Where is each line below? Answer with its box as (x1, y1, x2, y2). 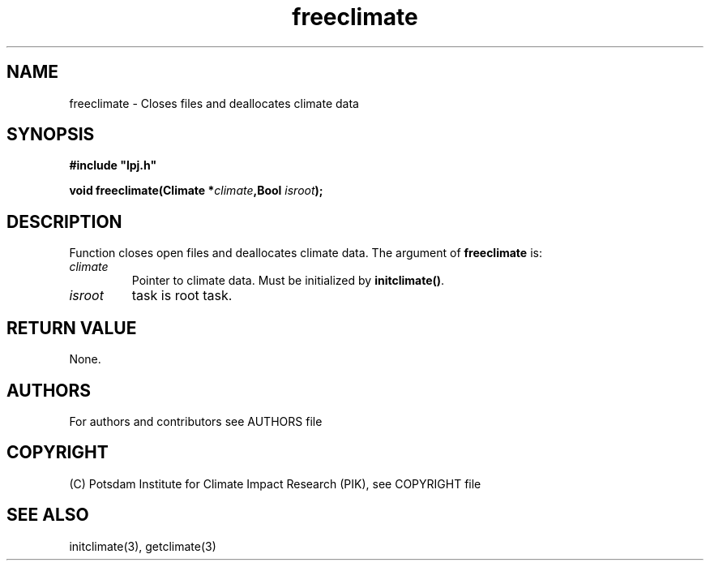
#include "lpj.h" (69, 158, 157, 173)
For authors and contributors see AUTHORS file (69, 414, 323, 428)
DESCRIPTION (6, 211, 122, 232)
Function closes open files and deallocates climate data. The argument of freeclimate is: (69, 246, 542, 260)
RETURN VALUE (6, 317, 137, 338)
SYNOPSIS (6, 124, 95, 145)
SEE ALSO (6, 505, 89, 526)
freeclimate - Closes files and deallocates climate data (69, 96, 359, 110)
